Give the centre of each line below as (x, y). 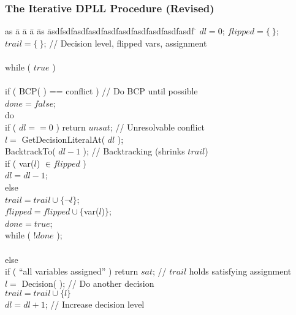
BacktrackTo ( (30, 151)
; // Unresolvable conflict (157, 127)
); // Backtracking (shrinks (134, 151)
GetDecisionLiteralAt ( (63, 139)
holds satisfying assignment (240, 271)
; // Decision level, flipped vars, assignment (125, 43)
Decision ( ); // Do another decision (88, 283)
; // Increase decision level (95, 304)
